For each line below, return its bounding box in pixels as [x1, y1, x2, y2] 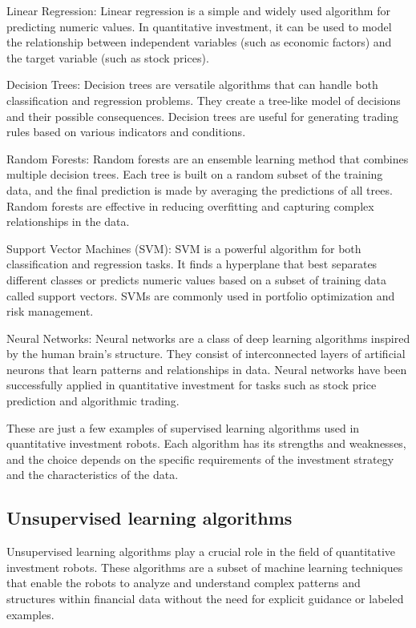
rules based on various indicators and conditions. [6, 123, 246, 140]
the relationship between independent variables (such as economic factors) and [6, 34, 392, 50]
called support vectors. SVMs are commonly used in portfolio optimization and [6, 287, 395, 304]
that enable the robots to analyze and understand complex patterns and [6, 574, 361, 591]
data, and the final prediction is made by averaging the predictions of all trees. [6, 181, 393, 198]
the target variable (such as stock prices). [6, 49, 209, 66]
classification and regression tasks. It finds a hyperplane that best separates [6, 256, 378, 272]
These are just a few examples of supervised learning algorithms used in [6, 419, 360, 436]
